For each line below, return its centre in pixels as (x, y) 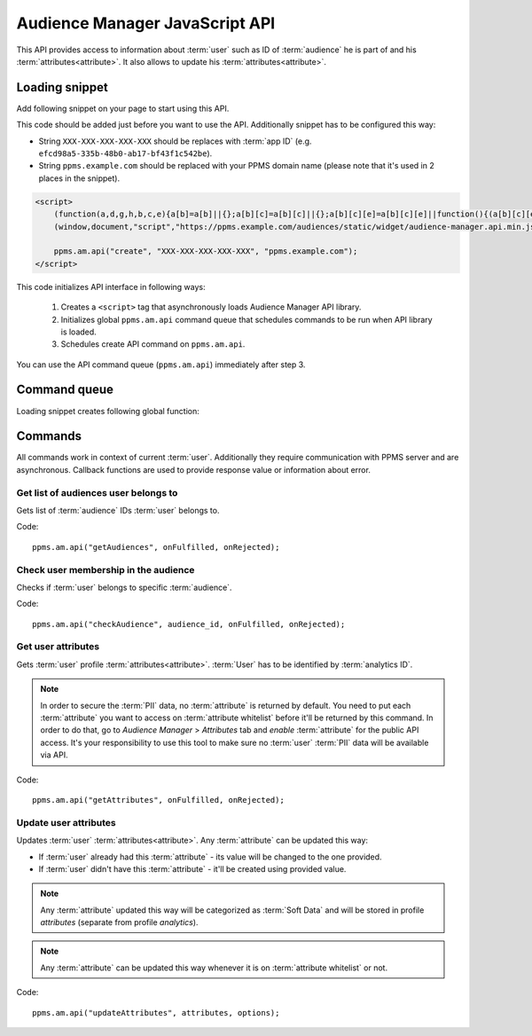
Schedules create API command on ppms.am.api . (153, 344)
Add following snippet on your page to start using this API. (123, 108)
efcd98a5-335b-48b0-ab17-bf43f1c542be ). (125, 153)
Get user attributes (58, 647)
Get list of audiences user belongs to (97, 492)
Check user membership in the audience (106, 569)
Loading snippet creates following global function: (108, 411)
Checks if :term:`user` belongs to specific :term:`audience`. (124, 587)
